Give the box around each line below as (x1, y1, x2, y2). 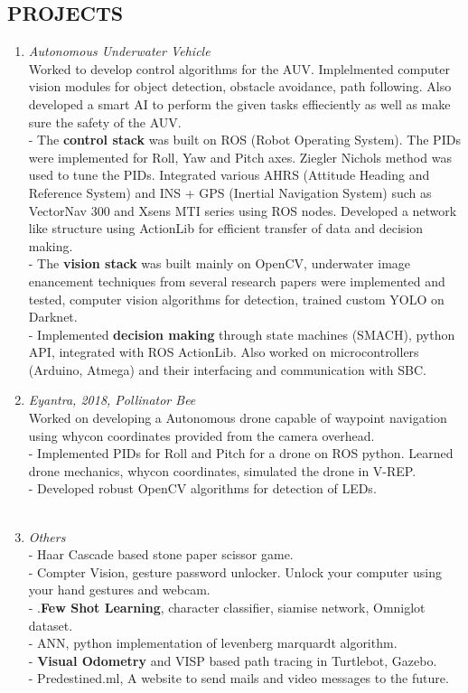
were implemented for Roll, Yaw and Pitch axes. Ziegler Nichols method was (28, 147, 452, 166)
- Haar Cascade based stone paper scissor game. (28, 545, 294, 564)
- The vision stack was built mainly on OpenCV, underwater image (28, 254, 411, 273)
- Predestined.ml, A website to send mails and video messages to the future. (28, 669, 449, 688)
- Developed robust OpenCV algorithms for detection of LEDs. (28, 479, 377, 498)
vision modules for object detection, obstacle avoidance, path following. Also (28, 77, 452, 96)
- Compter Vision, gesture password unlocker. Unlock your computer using (28, 562, 442, 581)
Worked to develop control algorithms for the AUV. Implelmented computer (28, 59, 450, 78)
